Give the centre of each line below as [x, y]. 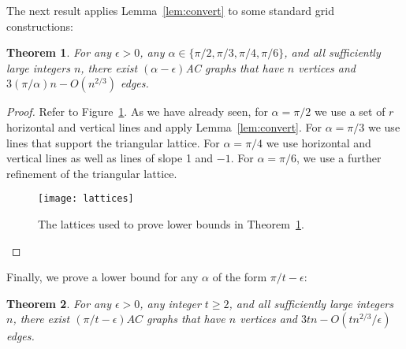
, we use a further [339, 158]
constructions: [40, 26]
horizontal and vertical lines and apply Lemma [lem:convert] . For [164, 126]
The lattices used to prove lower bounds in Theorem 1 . [171, 224]
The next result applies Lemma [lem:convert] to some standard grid [170, 10]
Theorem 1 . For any [59, 52]
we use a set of [350, 111]
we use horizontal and [318, 142]
